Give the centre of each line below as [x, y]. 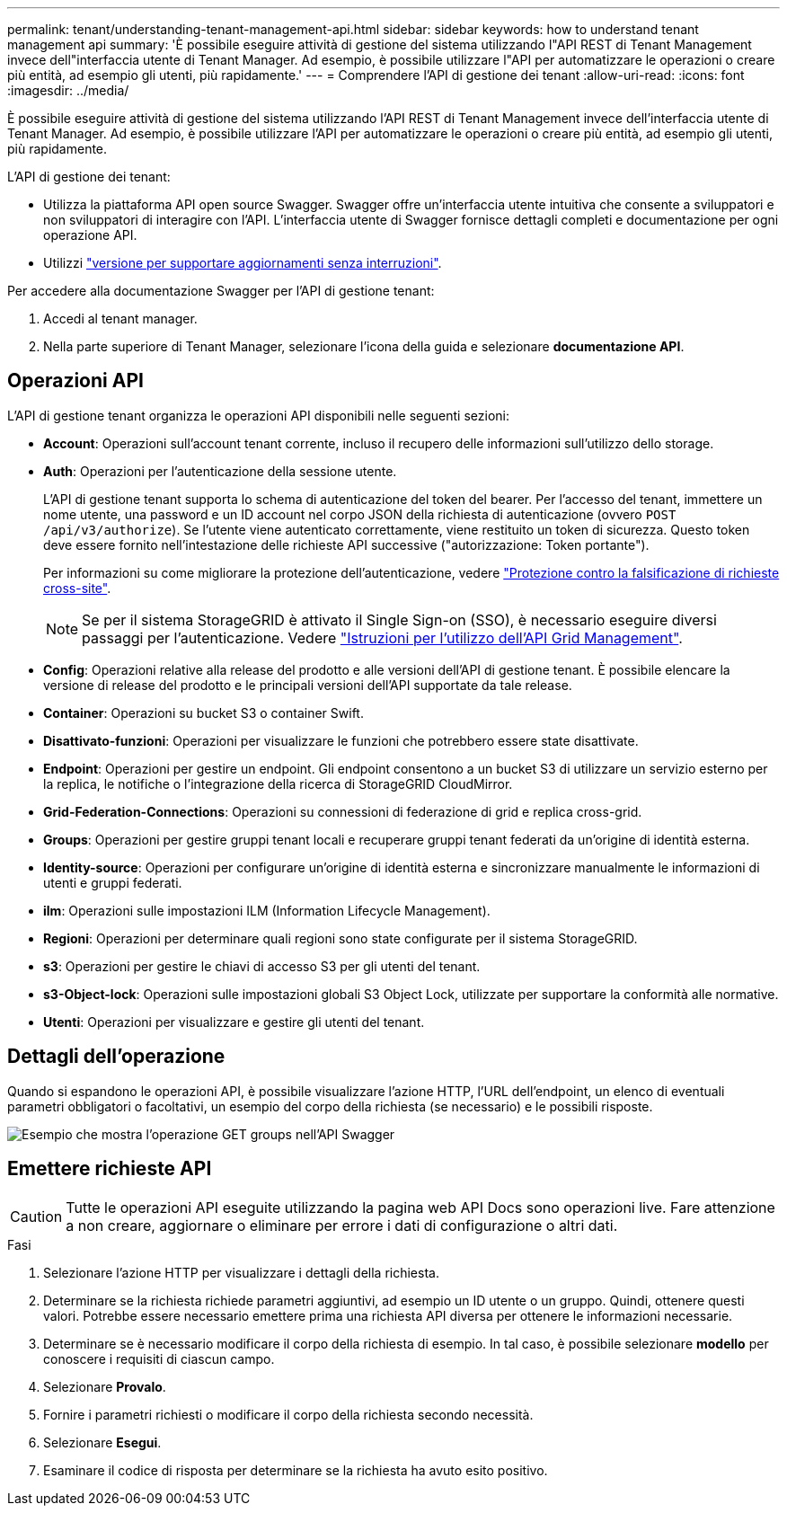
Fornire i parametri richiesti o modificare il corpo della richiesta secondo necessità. [288, 1414]
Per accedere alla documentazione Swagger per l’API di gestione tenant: [221, 291]
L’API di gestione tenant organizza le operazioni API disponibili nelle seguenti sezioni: [258, 415]
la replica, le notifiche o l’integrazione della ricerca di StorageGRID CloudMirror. [278, 783]
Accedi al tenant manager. [120, 319]
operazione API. [90, 235]
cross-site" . [77, 588]
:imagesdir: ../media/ [68, 90]
